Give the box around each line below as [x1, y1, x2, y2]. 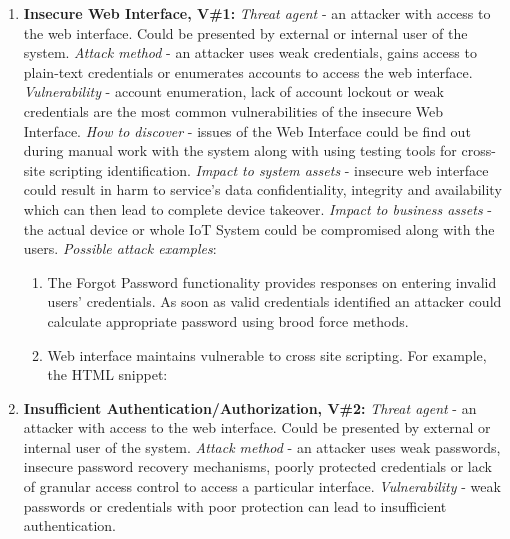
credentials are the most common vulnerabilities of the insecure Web [23, 100, 444, 121]
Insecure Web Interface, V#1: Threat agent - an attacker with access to [23, 3, 491, 23]
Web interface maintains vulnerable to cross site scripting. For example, [47, 344, 487, 365]
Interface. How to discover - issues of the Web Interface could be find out [23, 120, 471, 141]
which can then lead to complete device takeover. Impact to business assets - [23, 198, 492, 219]
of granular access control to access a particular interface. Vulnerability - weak [23, 476, 501, 497]
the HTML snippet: [47, 364, 168, 385]
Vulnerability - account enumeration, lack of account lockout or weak [23, 81, 444, 102]
